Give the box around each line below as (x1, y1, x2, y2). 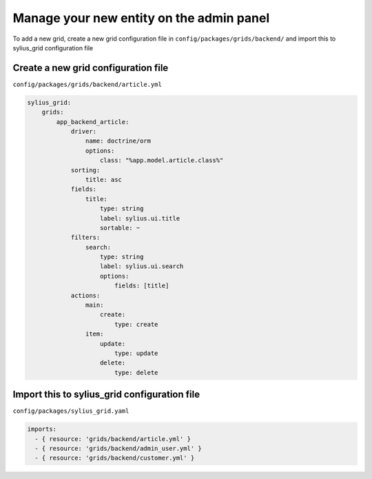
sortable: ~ (100, 224, 141, 232)
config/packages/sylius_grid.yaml (12, 407, 130, 415)
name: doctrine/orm (85, 137, 152, 145)
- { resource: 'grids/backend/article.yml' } (34, 435, 191, 442)
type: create (114, 320, 158, 328)
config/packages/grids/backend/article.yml (12, 80, 162, 88)
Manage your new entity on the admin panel (12, 10, 270, 26)
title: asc (85, 176, 122, 183)
